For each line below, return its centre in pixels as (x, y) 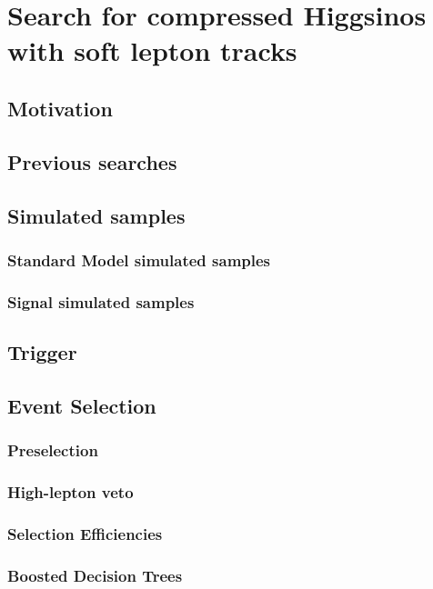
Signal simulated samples (101, 301)
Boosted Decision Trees (95, 575)
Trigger (42, 351)
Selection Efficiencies (85, 533)
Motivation (60, 108)
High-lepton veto (70, 491)
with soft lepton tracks (152, 50)
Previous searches (92, 161)
